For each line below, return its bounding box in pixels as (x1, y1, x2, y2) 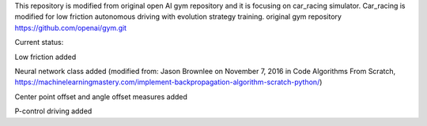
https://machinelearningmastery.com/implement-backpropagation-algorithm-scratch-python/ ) (14, 77, 323, 87)
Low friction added (14, 52, 77, 61)
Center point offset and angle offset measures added (14, 91, 187, 102)
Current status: (14, 38, 64, 47)
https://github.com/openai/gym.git (14, 23, 127, 32)
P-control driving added (14, 106, 93, 116)
